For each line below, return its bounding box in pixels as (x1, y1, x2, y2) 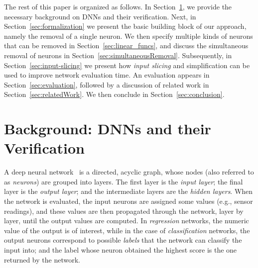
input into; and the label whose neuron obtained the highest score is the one (4, 245, 237, 255)
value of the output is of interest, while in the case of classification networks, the (4, 225, 250, 235)
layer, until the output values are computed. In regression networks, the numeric (4, 215, 249, 226)
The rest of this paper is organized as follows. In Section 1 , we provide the (4, 1, 232, 11)
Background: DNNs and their (4, 118, 211, 139)
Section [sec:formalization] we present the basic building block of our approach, (4, 21, 247, 31)
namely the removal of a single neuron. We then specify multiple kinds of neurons (4, 30, 253, 41)
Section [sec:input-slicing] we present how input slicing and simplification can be (4, 60, 250, 70)
